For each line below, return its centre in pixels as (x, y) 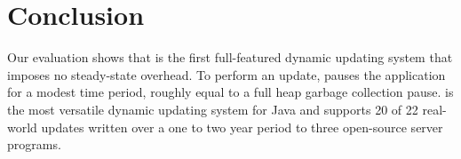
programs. (34, 144)
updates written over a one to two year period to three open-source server (242, 127)
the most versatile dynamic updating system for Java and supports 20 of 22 (213, 109)
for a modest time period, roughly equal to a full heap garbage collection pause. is (230, 92)
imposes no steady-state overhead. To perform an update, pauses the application (227, 74)
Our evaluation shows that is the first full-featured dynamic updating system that (230, 57)
